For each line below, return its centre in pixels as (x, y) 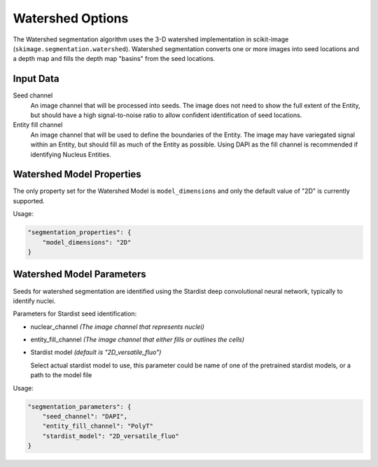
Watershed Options (71, 18)
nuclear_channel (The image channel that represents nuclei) (117, 327)
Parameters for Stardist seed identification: (75, 314)
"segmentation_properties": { (79, 232)
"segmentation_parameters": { (79, 406)
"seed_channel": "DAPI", (85, 417)
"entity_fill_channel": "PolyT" (98, 426)
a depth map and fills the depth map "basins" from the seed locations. (114, 59)
